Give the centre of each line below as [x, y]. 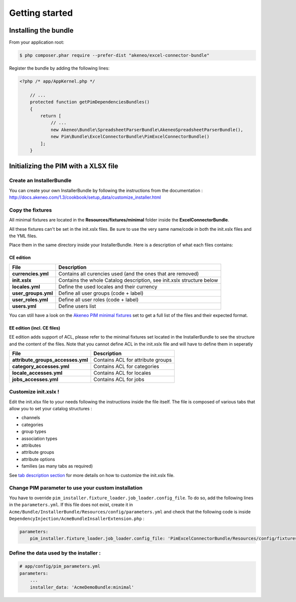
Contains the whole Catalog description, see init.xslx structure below [138, 280]
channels [31, 418]
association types [39, 438]
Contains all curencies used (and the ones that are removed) [129, 273]
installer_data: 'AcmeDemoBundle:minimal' [82, 587]
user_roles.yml [30, 300]
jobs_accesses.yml [35, 379]
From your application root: [37, 43]
